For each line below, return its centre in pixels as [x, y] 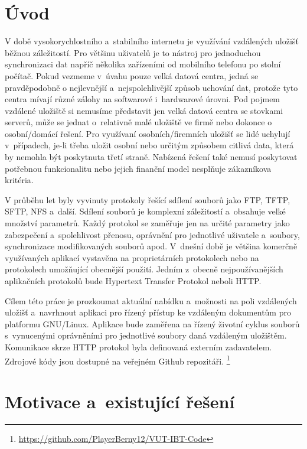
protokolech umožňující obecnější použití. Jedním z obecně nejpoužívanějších [144, 269]
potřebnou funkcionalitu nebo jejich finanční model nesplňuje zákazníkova [138, 168]
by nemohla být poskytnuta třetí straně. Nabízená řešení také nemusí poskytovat [151, 157]
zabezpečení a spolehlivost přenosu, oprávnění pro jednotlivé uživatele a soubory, [152, 234]
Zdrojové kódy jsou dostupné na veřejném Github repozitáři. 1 [117, 360]
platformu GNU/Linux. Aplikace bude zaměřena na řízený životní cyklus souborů [152, 323]
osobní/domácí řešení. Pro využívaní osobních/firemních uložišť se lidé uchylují [148, 133]
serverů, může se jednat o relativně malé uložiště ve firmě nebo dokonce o [138, 122]
